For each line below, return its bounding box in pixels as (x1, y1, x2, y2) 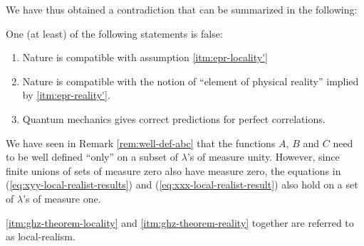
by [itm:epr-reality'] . (22, 87, 110, 102)
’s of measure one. (23, 191, 101, 205)
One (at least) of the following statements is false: (6, 26, 223, 41)
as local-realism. (6, 229, 76, 244)
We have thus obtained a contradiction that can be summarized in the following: (6, 2, 358, 16)
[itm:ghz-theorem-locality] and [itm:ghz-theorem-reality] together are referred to (6, 215, 354, 230)
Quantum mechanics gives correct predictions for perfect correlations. (22, 111, 326, 126)
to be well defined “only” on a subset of (6, 149, 179, 164)
